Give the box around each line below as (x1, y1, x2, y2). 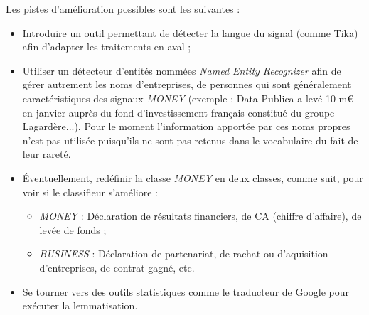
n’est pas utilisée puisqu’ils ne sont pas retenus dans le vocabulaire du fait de (22, 132, 358, 147)
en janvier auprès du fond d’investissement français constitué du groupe (22, 105, 335, 119)
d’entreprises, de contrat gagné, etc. (39, 260, 195, 274)
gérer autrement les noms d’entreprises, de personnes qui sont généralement (22, 77, 351, 92)
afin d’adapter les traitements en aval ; (22, 39, 191, 54)
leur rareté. (22, 146, 71, 161)
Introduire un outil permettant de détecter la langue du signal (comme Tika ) (22, 25, 358, 40)
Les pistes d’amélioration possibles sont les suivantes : (6, 1, 240, 16)
